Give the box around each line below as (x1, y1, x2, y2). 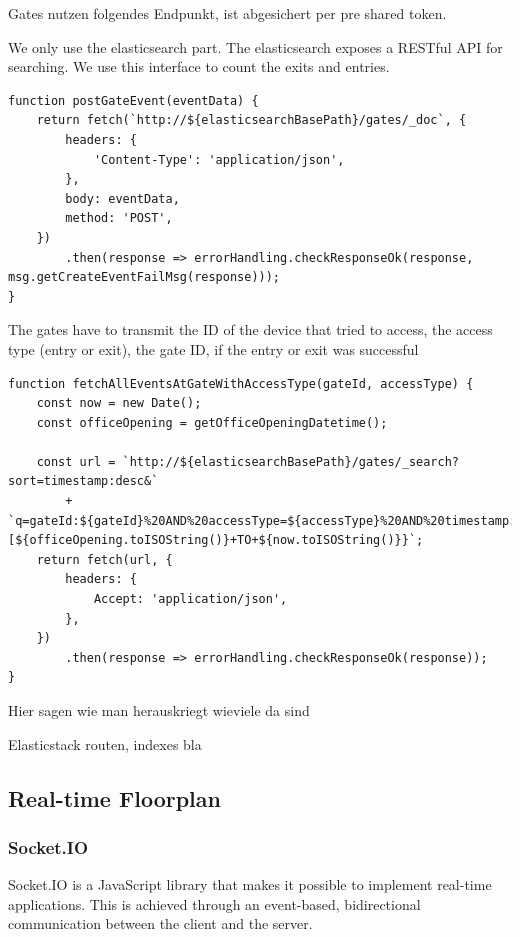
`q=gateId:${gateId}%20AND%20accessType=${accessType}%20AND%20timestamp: (8, 513, 517, 528)
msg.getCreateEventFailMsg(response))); (8, 270, 281, 285)
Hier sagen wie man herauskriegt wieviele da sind (8, 700, 310, 720)
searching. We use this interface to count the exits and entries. (8, 56, 390, 77)
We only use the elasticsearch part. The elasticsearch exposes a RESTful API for (8, 36, 503, 57)
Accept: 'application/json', (93, 592, 288, 607)
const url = (36, 454, 116, 469)
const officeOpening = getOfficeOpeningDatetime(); (36, 415, 388, 430)
